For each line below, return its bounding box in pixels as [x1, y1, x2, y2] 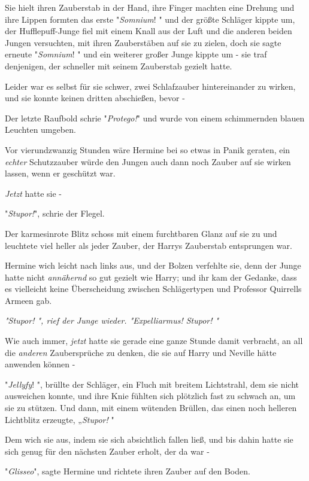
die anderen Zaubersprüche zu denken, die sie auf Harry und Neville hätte [5, 346, 277, 358]
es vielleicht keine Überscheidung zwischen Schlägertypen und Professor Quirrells [5, 282, 302, 295]
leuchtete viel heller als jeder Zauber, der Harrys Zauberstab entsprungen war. [5, 239, 292, 251]
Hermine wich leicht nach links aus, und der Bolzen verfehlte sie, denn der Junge [5, 259, 301, 272]
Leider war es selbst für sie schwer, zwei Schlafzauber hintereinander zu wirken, [5, 80, 296, 92]
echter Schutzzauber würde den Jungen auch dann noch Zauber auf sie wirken [5, 155, 291, 168]
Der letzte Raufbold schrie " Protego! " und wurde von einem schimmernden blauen [5, 111, 305, 124]
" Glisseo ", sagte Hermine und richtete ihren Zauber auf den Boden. [5, 465, 250, 477]
